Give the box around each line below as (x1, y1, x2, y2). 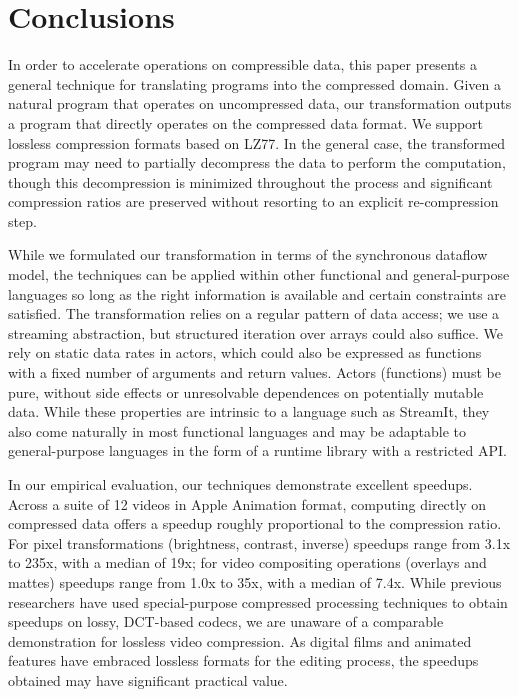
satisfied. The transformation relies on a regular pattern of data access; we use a (8, 303, 500, 324)
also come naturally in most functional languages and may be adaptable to (8, 420, 467, 441)
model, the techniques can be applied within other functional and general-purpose (8, 264, 510, 285)
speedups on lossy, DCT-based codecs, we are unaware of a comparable (8, 611, 444, 632)
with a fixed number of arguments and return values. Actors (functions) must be (8, 362, 501, 383)
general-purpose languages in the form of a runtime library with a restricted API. (8, 440, 507, 461)
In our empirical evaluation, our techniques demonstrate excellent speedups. (8, 474, 473, 494)
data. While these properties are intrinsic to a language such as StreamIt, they (8, 401, 490, 422)
